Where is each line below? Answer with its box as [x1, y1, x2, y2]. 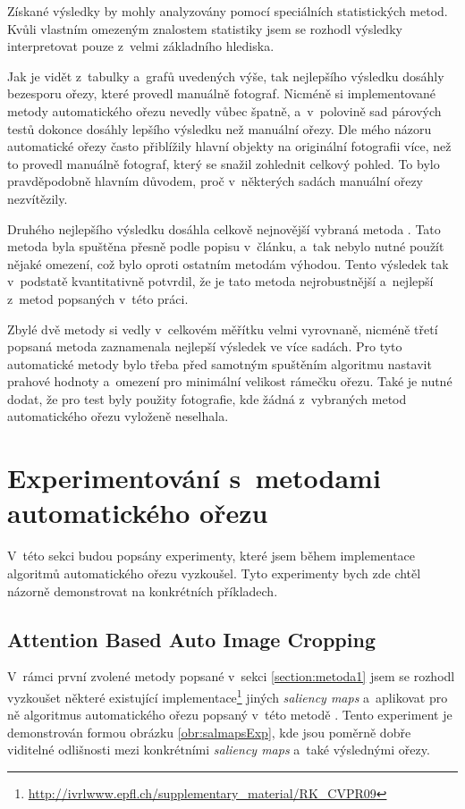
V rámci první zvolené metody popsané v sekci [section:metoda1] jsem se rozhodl [7, 667, 455, 686]
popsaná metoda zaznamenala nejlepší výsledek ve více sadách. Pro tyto [7, 337, 402, 356]
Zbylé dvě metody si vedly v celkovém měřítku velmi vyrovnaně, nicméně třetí [7, 319, 438, 338]
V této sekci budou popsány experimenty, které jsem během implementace [7, 546, 416, 565]
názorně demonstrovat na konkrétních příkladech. [7, 581, 278, 600]
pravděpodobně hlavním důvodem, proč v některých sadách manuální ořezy [7, 172, 424, 190]
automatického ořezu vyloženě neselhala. [7, 407, 229, 426]
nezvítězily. [7, 189, 68, 207]
